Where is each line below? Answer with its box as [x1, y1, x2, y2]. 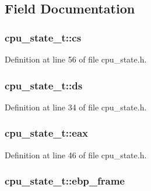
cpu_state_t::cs [5, 30, 82, 44]
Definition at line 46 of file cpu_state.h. [5, 148, 147, 161]
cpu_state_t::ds [5, 78, 83, 92]
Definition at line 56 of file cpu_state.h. [5, 53, 147, 65]
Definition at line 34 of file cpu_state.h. [5, 100, 147, 113]
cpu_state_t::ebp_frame [5, 173, 125, 188]
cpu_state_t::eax [5, 126, 88, 140]
